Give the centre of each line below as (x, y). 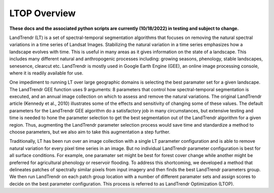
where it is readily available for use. (46, 73)
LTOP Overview (43, 13)
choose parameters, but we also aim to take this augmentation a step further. (90, 132)
